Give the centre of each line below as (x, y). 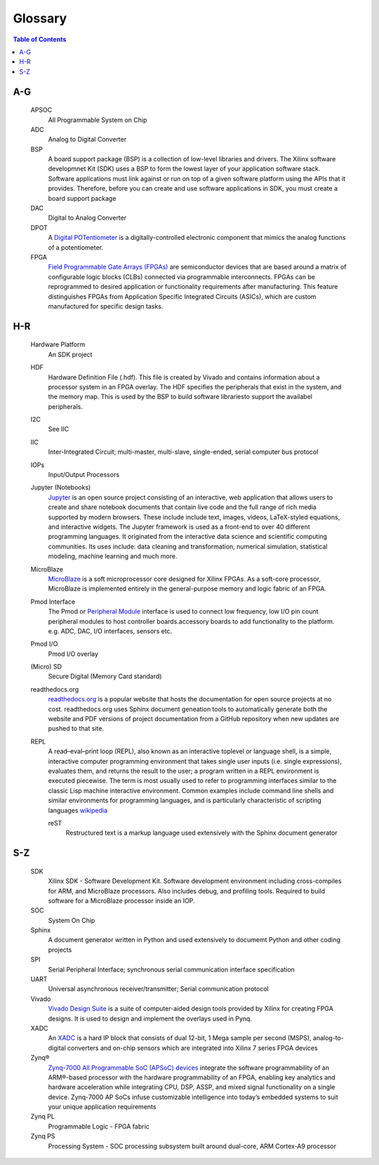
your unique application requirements (102, 1107)
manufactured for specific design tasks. (106, 306)
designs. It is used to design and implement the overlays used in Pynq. (150, 1018)
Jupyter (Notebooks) (61, 487)
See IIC (59, 429)
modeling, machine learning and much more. (113, 556)
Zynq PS (43, 1136)
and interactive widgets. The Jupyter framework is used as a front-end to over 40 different (179, 527)
